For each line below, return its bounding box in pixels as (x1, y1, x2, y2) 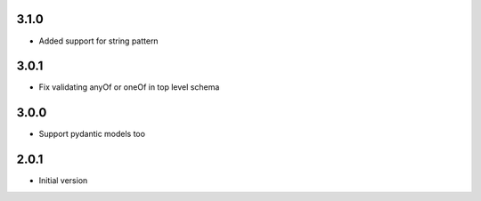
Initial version (38, 175, 88, 186)
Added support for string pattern (38, 36, 159, 46)
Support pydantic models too (38, 129, 146, 140)
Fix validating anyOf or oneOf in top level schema (38, 82, 220, 92)
